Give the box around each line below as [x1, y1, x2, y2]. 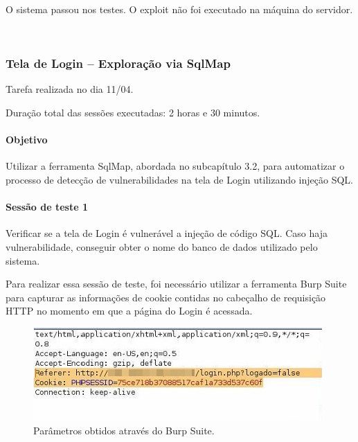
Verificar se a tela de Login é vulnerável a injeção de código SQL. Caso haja [6, 226, 328, 240]
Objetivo [6, 132, 48, 147]
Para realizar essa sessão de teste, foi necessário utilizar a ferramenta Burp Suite [6, 276, 347, 291]
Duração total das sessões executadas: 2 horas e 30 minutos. [6, 105, 260, 119]
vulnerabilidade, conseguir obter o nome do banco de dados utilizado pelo [6, 239, 318, 254]
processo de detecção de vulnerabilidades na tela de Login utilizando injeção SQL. [6, 172, 353, 186]
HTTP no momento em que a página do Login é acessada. [6, 303, 253, 318]
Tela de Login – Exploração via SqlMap [6, 55, 231, 72]
